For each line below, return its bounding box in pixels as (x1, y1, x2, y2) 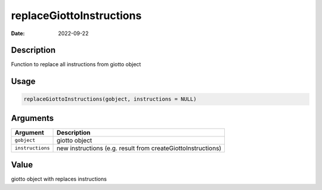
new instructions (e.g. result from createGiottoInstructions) (57, 144, 222, 152)
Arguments (11, 113, 54, 123)
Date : (11, 30, 25, 37)
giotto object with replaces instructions (11, 176, 107, 183)
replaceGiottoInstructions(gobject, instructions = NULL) (23, 96, 197, 102)
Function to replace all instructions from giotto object (11, 61, 141, 68)
